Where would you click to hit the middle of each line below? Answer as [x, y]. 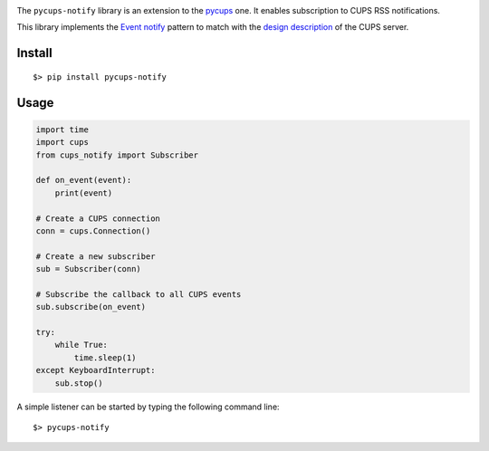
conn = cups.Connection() [93, 230]
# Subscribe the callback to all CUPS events [139, 294]
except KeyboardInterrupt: [96, 370]
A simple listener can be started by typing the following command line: [148, 407]
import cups [62, 142]
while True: [81, 345]
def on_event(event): [84, 180]
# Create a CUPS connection [98, 218]
